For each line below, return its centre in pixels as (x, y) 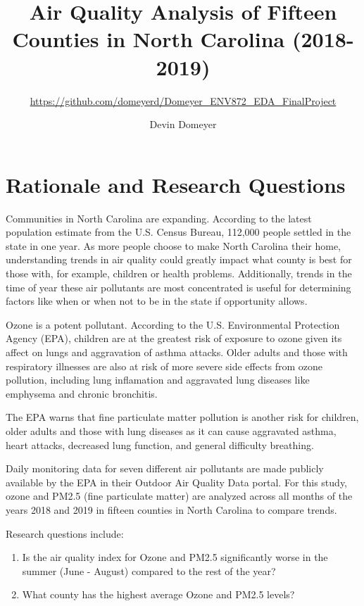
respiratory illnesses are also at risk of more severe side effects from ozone (164, 366)
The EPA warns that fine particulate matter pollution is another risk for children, (182, 417)
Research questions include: (65, 533)
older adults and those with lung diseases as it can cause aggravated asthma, (171, 430)
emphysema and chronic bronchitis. (82, 393)
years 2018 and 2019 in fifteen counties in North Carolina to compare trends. (171, 509)
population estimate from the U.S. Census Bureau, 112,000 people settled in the (178, 232)
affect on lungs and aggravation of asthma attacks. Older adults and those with (177, 352)
